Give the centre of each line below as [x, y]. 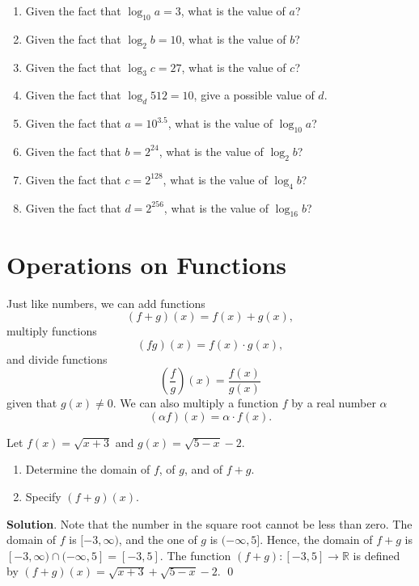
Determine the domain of [88, 469]
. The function [195, 555]
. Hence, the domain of [316, 540]
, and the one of [158, 540]
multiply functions [52, 331]
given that [32, 403]
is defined [377, 555]
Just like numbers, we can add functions [106, 303]
